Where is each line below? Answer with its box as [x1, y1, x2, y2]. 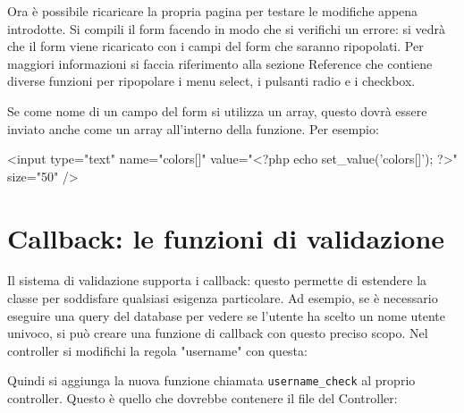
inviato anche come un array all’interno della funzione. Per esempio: [7, 119, 379, 138]
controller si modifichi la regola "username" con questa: [7, 341, 308, 359]
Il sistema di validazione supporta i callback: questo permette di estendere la [7, 271, 427, 290]
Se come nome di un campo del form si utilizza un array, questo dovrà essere [7, 101, 427, 120]
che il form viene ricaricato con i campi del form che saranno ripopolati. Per [7, 37, 424, 55]
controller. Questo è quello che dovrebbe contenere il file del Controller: [7, 389, 398, 408]
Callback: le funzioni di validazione [7, 219, 445, 256]
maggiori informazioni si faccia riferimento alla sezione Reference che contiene [7, 54, 433, 72]
